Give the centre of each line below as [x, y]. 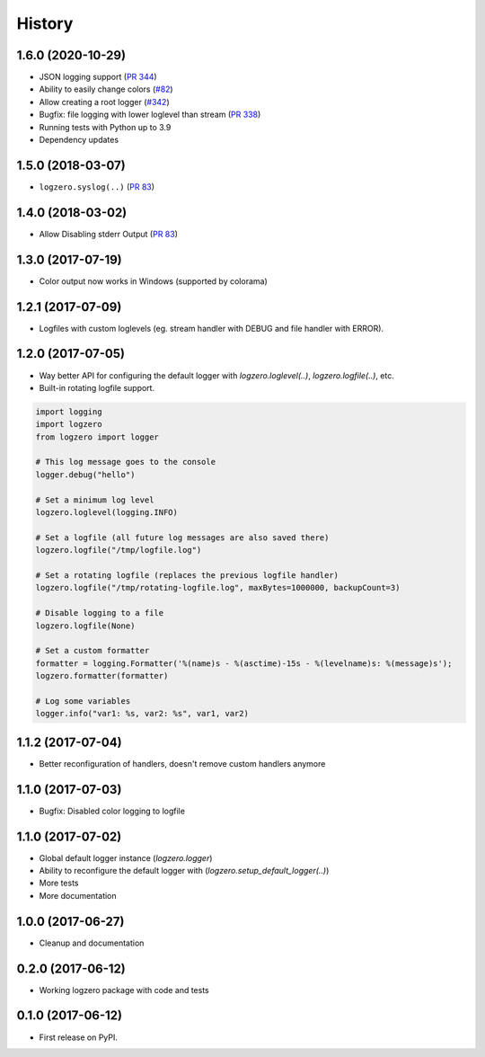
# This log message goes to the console [125, 462]
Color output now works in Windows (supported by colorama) [154, 281]
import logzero [69, 424]
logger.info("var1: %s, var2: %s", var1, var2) [142, 714]
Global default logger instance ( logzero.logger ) [126, 857]
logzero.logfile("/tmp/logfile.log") [119, 550]
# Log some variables [83, 701]
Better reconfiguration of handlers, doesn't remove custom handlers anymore [182, 763]
